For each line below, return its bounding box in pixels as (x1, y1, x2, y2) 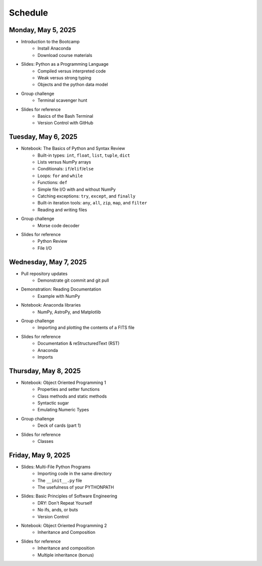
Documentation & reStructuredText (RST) (37, 341, 120, 347)
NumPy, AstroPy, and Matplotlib (37, 309, 101, 315)
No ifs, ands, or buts (37, 507, 78, 513)
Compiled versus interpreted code (37, 68, 106, 74)
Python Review (37, 238, 67, 244)
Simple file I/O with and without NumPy (37, 186, 116, 192)
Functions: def (37, 180, 67, 185)
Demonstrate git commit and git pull (37, 277, 109, 283)
